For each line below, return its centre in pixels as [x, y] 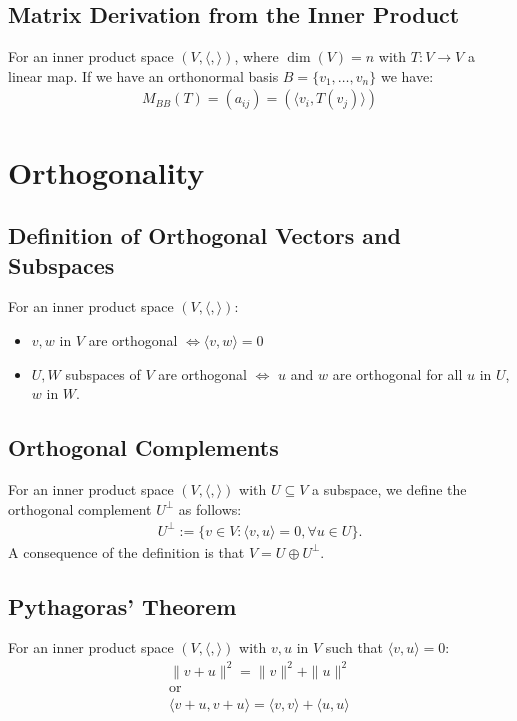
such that [354, 647]
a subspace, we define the [389, 488]
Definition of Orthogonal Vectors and [204, 235]
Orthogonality [106, 171]
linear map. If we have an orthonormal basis [143, 75]
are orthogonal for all [397, 373]
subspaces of [103, 373]
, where [256, 56]
